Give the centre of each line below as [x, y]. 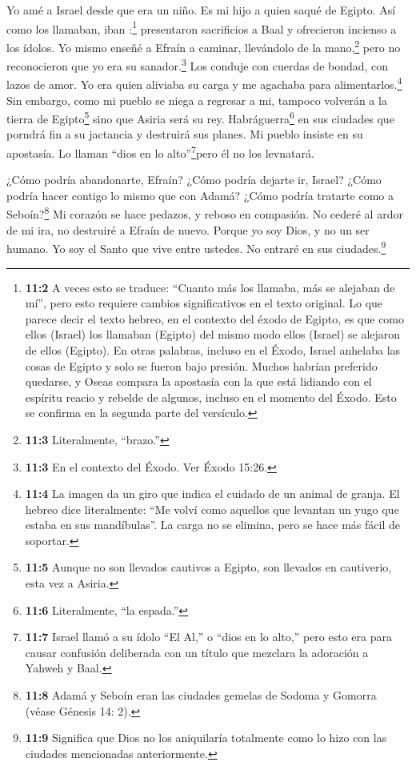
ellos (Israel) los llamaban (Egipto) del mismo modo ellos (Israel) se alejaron [213, 334]
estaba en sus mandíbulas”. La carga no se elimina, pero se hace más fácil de [212, 525]
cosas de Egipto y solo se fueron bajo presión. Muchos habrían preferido [201, 365]
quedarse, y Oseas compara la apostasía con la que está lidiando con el [198, 381]
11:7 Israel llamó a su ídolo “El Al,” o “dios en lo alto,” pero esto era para [208, 637]
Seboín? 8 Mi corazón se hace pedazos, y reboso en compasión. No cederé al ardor [205, 213]
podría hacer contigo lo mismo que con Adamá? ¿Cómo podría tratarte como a [200, 195]
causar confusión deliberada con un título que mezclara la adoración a [197, 652]
